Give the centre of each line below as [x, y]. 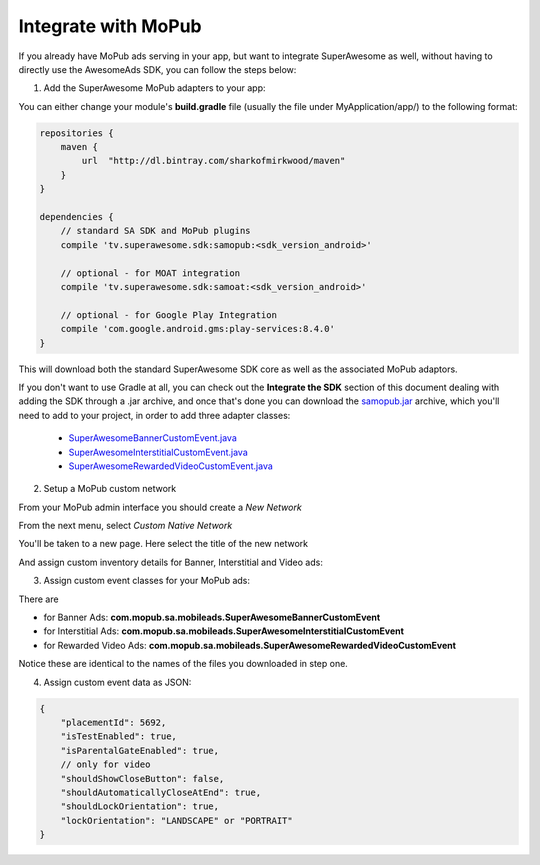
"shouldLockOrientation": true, [140, 806]
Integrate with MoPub [110, 26]
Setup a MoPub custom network [110, 489]
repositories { [76, 133]
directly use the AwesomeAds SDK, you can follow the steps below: [157, 69]
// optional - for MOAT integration [150, 273]
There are [38, 599]
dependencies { [76, 217]
